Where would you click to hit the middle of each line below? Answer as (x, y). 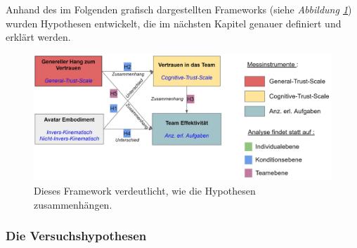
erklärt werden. (38, 37)
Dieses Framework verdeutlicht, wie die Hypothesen (145, 190)
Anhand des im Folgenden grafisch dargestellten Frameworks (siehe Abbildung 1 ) (179, 9)
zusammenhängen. (73, 204)
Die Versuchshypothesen (76, 236)
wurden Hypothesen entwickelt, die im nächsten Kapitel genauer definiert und (174, 23)
